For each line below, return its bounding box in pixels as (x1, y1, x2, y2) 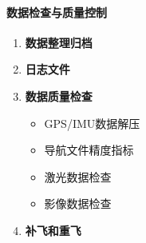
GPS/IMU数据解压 (44, 114, 140, 131)
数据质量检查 (25, 87, 93, 104)
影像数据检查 (44, 195, 112, 212)
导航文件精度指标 (44, 141, 134, 158)
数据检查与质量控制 (6, 3, 107, 20)
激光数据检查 (44, 168, 112, 185)
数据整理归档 (25, 34, 93, 50)
